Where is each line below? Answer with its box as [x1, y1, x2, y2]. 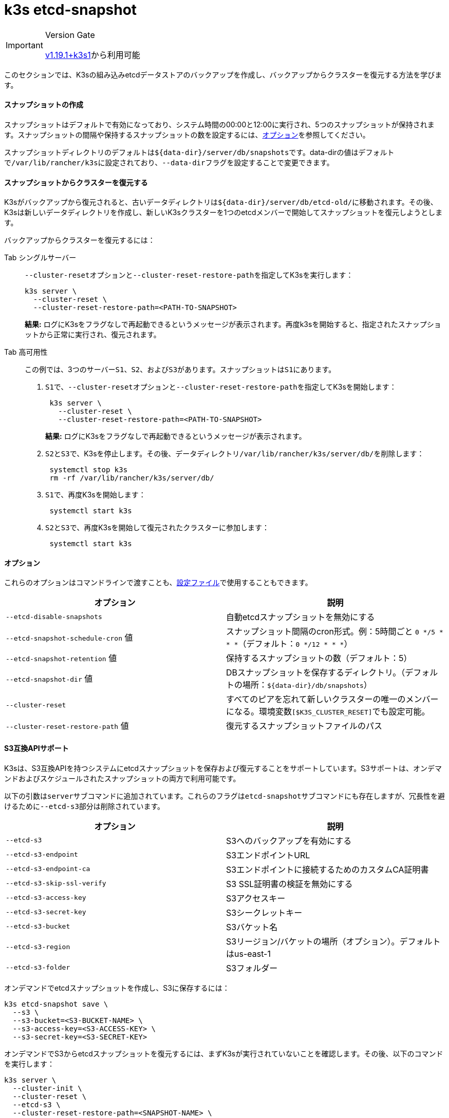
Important [6, 40, 43, 50]
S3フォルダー [226, 962, 278, 973]
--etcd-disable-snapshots [6, 612, 102, 621]
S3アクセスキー [226, 893, 286, 903]
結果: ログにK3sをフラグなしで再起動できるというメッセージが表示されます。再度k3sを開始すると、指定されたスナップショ [25, 320, 441, 329]
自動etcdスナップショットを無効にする [226, 612, 375, 623]
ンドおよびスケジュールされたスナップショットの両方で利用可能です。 [4, 774, 240, 783]
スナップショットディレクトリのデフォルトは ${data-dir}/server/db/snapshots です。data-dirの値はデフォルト [4, 147, 395, 157]
